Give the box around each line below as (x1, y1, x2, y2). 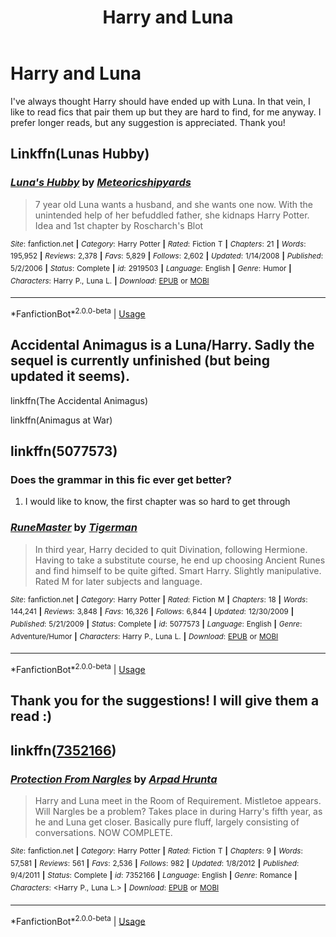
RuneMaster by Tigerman (10, 521, 138, 535)
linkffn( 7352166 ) (10, 742, 117, 759)
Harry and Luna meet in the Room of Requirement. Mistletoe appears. (34, 795, 322, 807)
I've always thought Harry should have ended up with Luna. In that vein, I (10, 95, 311, 107)
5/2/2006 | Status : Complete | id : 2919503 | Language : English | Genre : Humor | (10, 263, 292, 273)
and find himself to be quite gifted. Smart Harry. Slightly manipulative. (34, 564, 322, 576)
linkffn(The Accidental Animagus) (10, 394, 149, 406)
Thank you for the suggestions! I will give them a (10, 692, 320, 710)
